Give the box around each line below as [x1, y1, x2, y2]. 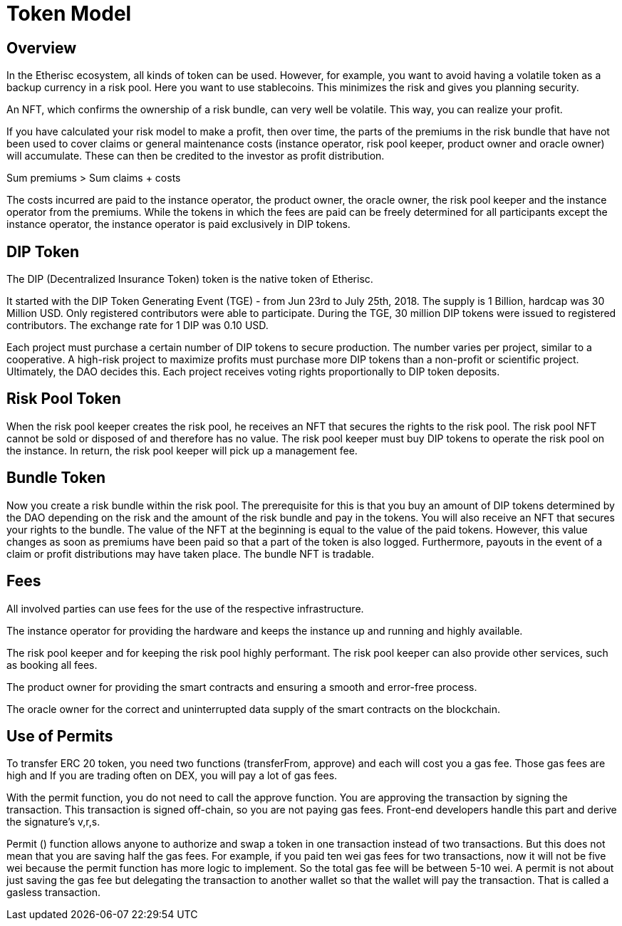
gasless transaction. [6, 886, 101, 899]
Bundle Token [6, 469, 106, 487]
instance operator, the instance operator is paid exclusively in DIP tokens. [6, 218, 351, 231]
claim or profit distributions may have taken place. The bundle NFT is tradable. [6, 547, 375, 560]
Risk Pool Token [6, 390, 121, 408]
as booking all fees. [6, 658, 98, 671]
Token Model [6, 1, 132, 26]
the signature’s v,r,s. [6, 816, 100, 828]
